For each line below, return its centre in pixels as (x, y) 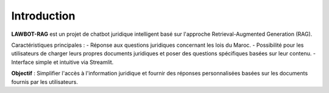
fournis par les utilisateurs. (45, 81)
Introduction (43, 16)
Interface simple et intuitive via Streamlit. (62, 62)
